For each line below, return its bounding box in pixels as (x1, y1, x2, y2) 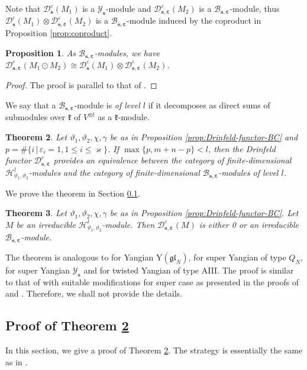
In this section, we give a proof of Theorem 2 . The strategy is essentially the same (5, 344, 303, 356)
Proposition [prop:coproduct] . (5, 26, 112, 38)
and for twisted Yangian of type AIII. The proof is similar (83, 264, 294, 276)
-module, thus (230, 2, 280, 14)
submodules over (5, 111, 66, 123)
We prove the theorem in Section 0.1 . (5, 186, 140, 199)
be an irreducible (16, 218, 76, 230)
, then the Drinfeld (208, 142, 276, 155)
